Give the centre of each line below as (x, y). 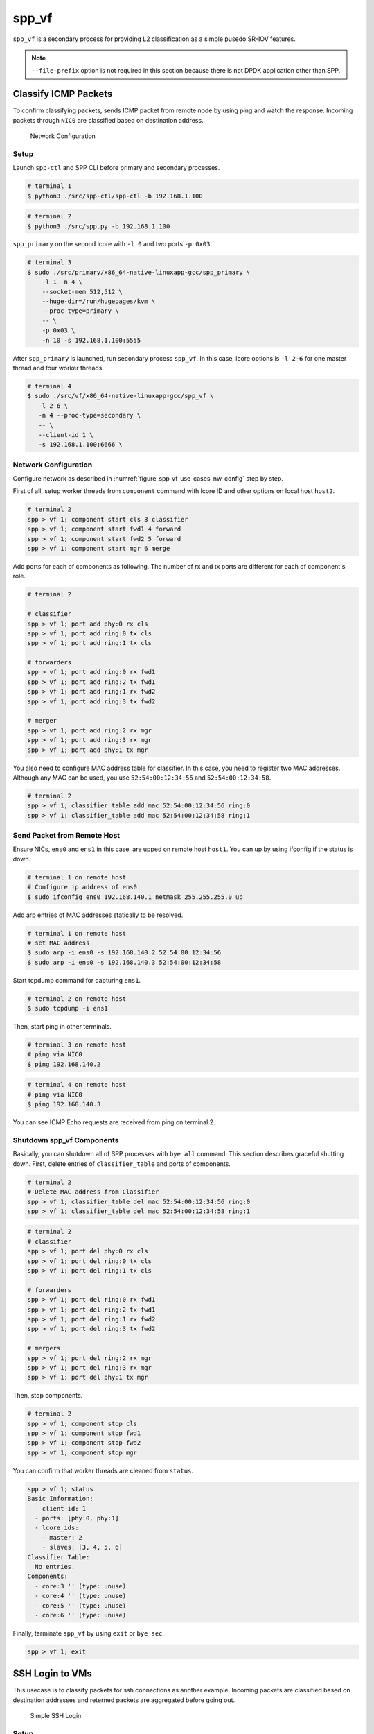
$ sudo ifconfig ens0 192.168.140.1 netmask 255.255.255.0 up (135, 897)
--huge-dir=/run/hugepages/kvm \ (99, 301)
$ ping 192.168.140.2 (64, 1064)
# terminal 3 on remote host (77, 1045)
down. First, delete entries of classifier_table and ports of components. (122, 1164)
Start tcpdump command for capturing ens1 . (77, 980)
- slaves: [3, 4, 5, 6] (82, 1547)
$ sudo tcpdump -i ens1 (68, 1008)
